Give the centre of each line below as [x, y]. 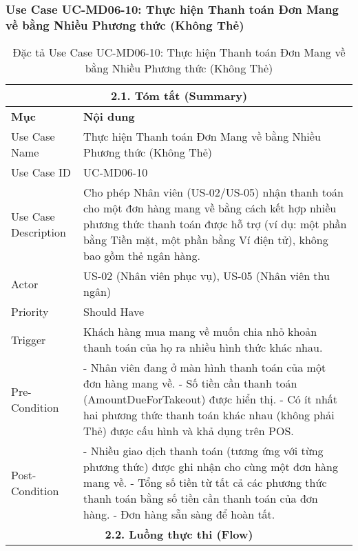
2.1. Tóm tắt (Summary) [179, 96]
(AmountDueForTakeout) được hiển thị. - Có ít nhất [211, 399]
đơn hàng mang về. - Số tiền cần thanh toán [190, 383]
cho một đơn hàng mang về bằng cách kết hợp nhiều [210, 208]
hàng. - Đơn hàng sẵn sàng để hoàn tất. [179, 514]
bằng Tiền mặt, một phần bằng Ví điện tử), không [206, 240]
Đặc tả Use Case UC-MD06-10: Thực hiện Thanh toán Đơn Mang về [179, 52]
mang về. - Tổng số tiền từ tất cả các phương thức [205, 483]
